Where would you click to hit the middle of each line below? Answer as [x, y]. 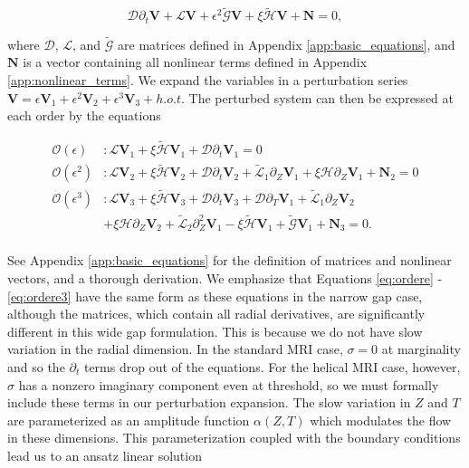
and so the [36, 366]
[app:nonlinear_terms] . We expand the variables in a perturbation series [208, 80]
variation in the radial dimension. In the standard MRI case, [175, 349]
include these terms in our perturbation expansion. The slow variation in [209, 402]
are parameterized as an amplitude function [129, 420]
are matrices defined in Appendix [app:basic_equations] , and [287, 44]
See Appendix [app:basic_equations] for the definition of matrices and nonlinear [230, 260]
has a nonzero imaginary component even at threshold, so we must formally [229, 384]
